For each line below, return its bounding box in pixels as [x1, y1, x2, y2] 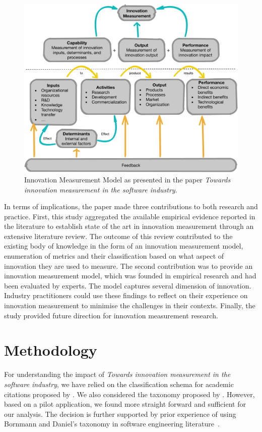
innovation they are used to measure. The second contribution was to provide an [4, 260, 253, 271]
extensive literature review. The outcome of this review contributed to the [4, 230, 233, 241]
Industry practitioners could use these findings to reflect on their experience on [4, 290, 248, 301]
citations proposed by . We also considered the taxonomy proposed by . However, [4, 389, 255, 399]
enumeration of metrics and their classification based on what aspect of [4, 251, 224, 261]
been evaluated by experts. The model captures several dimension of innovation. [4, 280, 251, 291]
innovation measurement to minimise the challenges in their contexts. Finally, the [4, 300, 255, 311]
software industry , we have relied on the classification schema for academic [4, 378, 234, 389]
